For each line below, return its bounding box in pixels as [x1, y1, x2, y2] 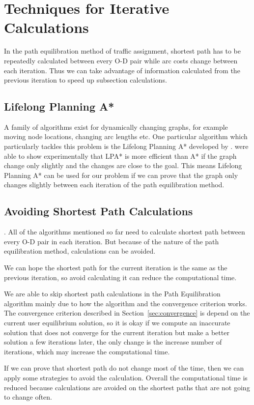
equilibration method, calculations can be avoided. [4, 246, 156, 256]
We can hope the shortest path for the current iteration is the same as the [4, 262, 227, 273]
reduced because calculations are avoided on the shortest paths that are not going [4, 382, 250, 392]
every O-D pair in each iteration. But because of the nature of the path [4, 236, 219, 246]
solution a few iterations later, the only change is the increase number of [4, 337, 222, 347]
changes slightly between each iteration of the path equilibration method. [4, 179, 225, 190]
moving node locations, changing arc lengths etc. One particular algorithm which [4, 131, 248, 142]
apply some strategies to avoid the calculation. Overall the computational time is [4, 372, 248, 382]
